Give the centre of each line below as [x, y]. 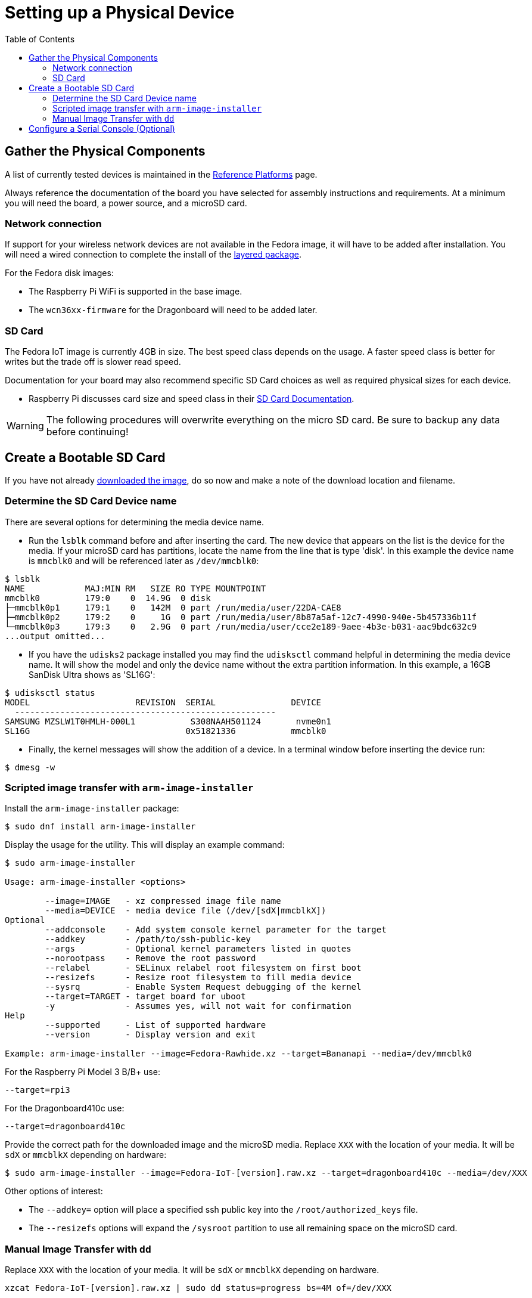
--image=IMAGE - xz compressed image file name [163, 901]
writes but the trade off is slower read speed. [93, 362]
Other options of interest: [54, 1191]
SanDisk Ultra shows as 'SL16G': [92, 674]
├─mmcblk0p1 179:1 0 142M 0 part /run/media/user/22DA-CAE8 [173, 607]
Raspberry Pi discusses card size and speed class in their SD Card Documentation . [192, 399]
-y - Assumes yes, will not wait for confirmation [198, 1006]
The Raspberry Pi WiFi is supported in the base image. [136, 292]
